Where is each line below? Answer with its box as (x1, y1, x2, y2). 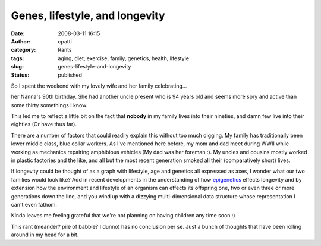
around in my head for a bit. (11, 231, 79, 238)
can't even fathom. (11, 201, 58, 208)
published (58, 71, 83, 79)
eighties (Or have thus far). (11, 121, 77, 128)
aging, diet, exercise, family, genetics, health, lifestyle (58, 54, 190, 62)
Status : (11, 71, 30, 79)
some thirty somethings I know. (11, 101, 88, 108)
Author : (11, 38, 31, 45)
